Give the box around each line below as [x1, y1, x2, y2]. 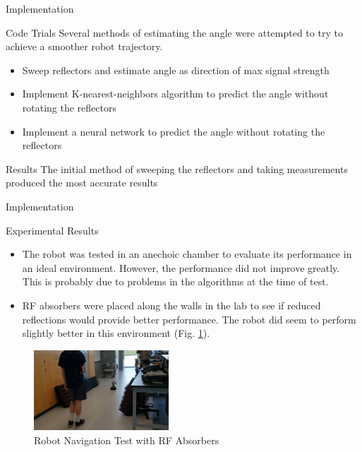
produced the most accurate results [6, 175, 158, 190]
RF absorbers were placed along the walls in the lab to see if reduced [22, 297, 321, 312]
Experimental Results [6, 222, 99, 237]
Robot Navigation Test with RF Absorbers [34, 432, 219, 447]
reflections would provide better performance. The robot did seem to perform [22, 311, 356, 326]
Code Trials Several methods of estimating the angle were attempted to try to [6, 25, 343, 40]
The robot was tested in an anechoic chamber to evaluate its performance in [22, 246, 352, 261]
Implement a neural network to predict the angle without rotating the [22, 124, 325, 138]
